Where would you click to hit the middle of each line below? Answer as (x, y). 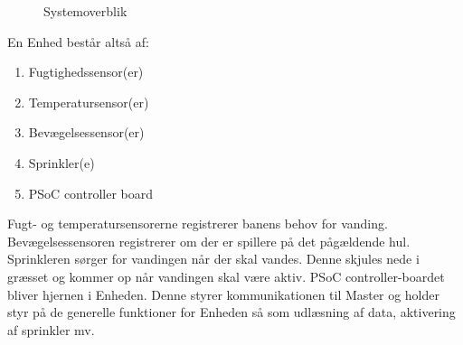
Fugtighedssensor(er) (86, 72)
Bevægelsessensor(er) (86, 132)
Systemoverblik (85, 11)
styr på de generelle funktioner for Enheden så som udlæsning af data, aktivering (231, 312)
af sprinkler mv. (51, 329)
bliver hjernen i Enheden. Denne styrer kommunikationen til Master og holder (223, 294)
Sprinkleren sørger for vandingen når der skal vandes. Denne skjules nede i (213, 259)
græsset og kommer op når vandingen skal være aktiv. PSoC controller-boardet (226, 276)
